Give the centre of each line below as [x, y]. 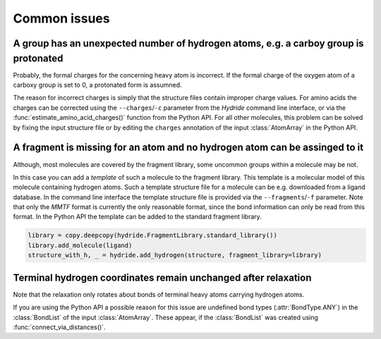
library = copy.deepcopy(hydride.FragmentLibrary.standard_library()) [153, 235]
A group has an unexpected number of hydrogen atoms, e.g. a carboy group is [188, 43]
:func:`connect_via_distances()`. [59, 327]
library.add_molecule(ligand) [80, 245]
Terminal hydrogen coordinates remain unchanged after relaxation [162, 277]
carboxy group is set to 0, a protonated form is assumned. [98, 85]
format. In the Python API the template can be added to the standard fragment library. [138, 217]
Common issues [61, 18]
